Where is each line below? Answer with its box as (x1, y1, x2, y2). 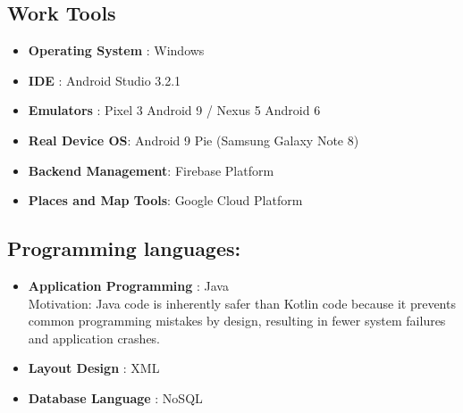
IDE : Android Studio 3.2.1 (28, 70, 181, 89)
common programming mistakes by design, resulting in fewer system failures (28, 311, 446, 330)
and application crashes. (28, 328, 161, 347)
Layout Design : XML (28, 359, 160, 377)
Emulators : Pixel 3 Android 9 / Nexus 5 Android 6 (28, 101, 321, 120)
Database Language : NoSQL (28, 388, 203, 407)
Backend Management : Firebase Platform (28, 161, 274, 179)
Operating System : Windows (28, 41, 205, 60)
